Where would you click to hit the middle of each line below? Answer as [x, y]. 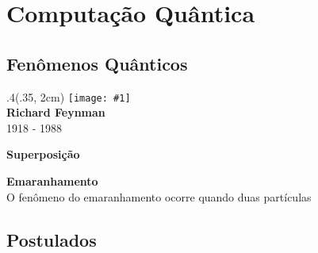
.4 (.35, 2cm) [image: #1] [69, 96]
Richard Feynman [56, 112]
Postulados [52, 239]
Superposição [43, 154]
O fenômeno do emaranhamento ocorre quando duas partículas [159, 196]
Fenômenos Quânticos [97, 63]
